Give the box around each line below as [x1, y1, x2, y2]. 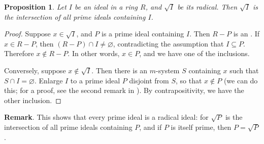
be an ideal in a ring [75, 2, 138, 12]
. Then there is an [91, 65, 148, 75]
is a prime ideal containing [102, 28, 184, 39]
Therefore [4, 48, 34, 59]
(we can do [223, 75, 258, 85]
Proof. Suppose [4, 28, 51, 39]
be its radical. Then [177, 2, 238, 12]
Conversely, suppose [4, 65, 66, 75]
